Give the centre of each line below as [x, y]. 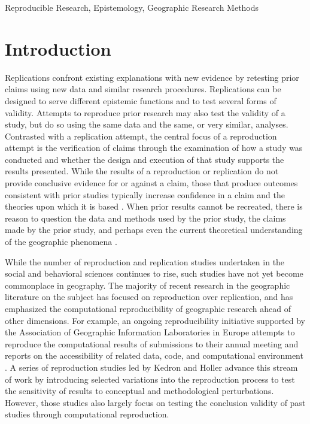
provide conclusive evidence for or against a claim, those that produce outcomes [151, 183]
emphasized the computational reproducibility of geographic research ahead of [148, 308]
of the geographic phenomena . [61, 242]
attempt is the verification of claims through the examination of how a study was [154, 148]
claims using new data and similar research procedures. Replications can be [143, 89]
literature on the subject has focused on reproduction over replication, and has [149, 297]
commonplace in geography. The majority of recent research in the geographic [148, 285]
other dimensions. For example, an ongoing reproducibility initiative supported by [155, 320]
